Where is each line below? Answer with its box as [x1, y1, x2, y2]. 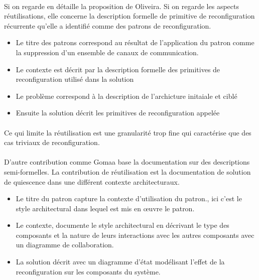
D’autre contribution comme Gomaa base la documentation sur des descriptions [4, 157, 250, 167]
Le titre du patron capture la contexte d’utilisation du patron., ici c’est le [16, 193, 242, 204]
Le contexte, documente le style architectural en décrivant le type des [16, 220, 229, 230]
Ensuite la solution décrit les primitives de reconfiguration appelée [16, 107, 220, 118]
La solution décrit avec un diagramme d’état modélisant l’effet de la [16, 256, 225, 267]
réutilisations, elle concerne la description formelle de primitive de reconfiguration [4, 11, 255, 21]
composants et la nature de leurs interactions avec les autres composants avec [16, 229, 254, 240]
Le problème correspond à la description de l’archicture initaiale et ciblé [16, 90, 237, 101]
